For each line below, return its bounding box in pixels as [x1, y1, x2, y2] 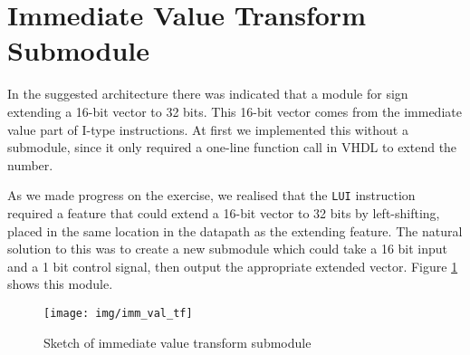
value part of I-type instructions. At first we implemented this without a [7, 120, 408, 139]
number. [7, 155, 53, 174]
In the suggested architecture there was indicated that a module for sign [7, 84, 408, 103]
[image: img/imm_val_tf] [43, 306, 193, 320]
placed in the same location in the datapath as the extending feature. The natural [7, 221, 463, 240]
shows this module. [7, 274, 113, 293]
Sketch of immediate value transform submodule [43, 332, 312, 351]
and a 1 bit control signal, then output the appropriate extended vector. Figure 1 [7, 256, 458, 275]
